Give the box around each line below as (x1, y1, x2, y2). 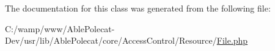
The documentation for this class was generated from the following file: (5, 2, 271, 14)
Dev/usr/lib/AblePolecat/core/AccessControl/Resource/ (5, 34, 217, 47)
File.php (216, 34, 248, 47)
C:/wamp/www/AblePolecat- (5, 22, 115, 35)
